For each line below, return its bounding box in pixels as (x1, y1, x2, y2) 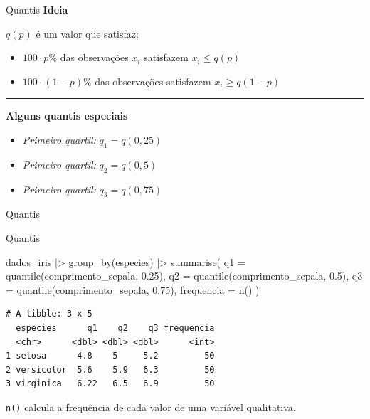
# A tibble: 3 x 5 (6, 309, 92, 319)
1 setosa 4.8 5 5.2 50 (6, 351, 215, 361)
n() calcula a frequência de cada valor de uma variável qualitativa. (6, 399, 296, 414)
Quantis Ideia (6, 2, 68, 16)
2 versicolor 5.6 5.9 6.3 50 (6, 364, 215, 375)
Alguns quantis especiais (6, 108, 128, 123)
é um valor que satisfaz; (36, 26, 139, 41)
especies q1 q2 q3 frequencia (16, 322, 215, 333)
